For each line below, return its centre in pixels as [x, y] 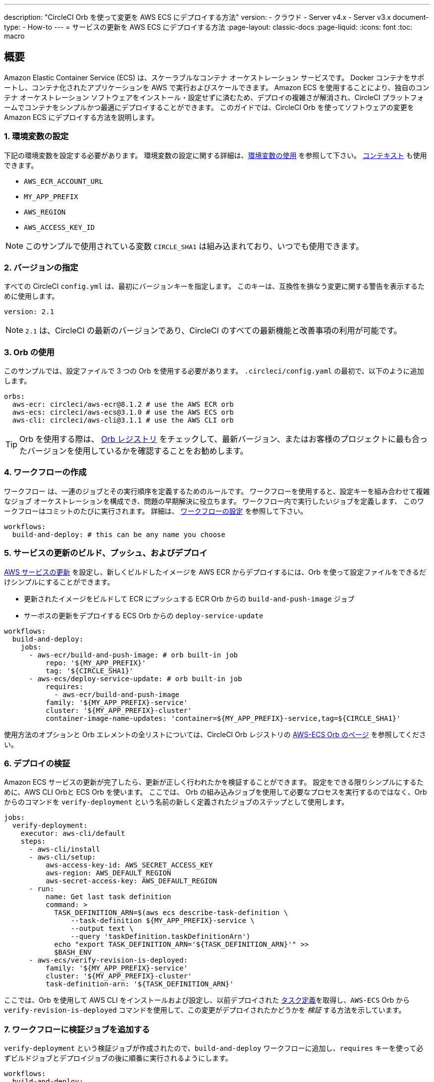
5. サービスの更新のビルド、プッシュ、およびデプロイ [106, 553]
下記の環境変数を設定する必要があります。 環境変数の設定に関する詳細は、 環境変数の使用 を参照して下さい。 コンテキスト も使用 [216, 155]
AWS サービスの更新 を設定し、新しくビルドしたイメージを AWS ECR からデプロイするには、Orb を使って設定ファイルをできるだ [215, 572]
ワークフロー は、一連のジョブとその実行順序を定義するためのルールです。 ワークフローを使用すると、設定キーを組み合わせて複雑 [217, 491]
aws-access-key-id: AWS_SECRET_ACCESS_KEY [129, 865]
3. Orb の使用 [29, 352]
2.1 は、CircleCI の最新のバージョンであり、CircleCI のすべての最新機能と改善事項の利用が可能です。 [214, 331]
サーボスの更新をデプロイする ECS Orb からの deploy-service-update [144, 615]
